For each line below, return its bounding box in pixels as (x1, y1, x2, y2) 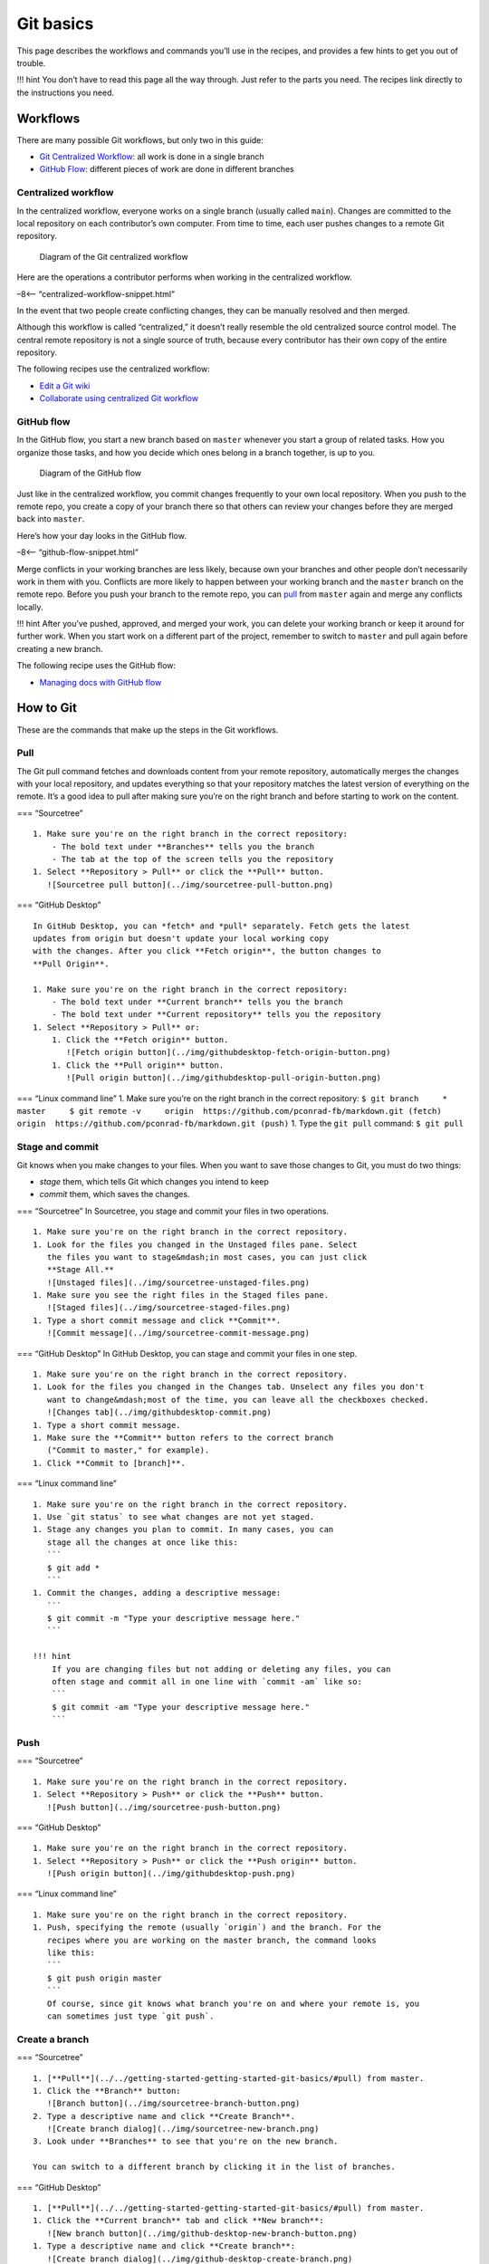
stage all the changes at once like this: (46, 1537, 239, 1548)
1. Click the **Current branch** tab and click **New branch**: (33, 2215, 325, 2226)
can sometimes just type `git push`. (46, 2010, 215, 2021)
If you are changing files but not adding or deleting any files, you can (51, 1664, 391, 1674)
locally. (16, 601, 43, 612)
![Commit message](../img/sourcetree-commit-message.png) (46, 1328, 310, 1338)
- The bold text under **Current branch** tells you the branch (51, 996, 343, 1007)
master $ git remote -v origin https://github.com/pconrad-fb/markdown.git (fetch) (16, 1106, 443, 1117)
